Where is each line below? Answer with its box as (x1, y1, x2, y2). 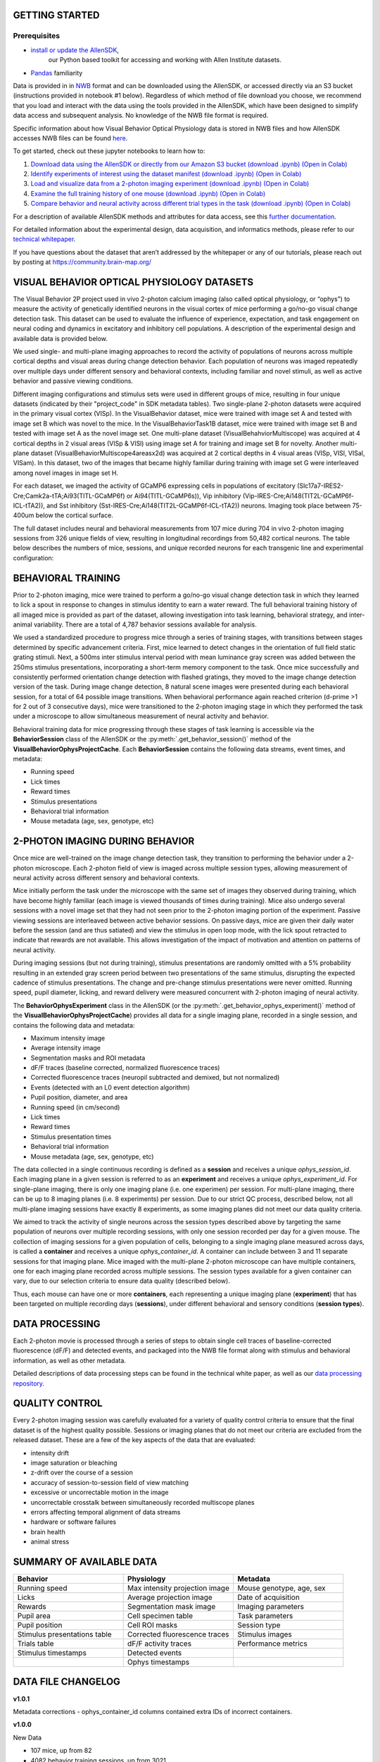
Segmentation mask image (127, 1602, 216, 1612)
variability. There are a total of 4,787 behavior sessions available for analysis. (33, 620, 257, 629)
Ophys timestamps (127, 1657, 190, 1667)
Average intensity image (30, 1044, 101, 1052)
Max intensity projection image (127, 1583, 230, 1593)
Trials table (17, 1639, 54, 1649)
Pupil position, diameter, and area (30, 1093, 128, 1102)
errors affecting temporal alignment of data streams (30, 1508, 181, 1516)
